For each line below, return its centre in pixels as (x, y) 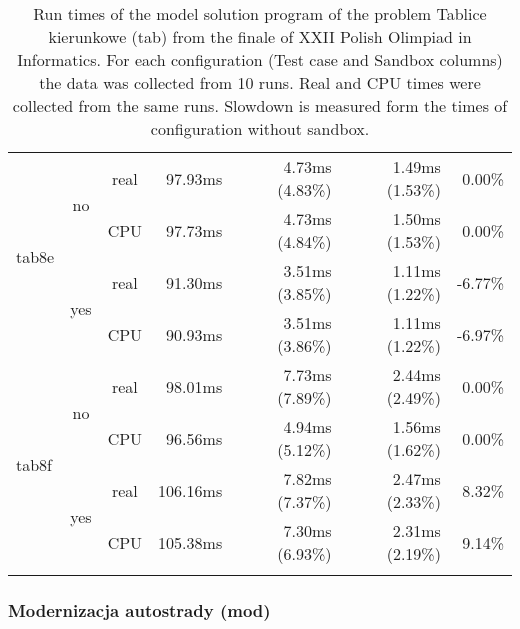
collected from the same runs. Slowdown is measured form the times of (260, 105)
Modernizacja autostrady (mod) (139, 609)
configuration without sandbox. (260, 128)
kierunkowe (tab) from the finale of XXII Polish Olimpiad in (260, 36)
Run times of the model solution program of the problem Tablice (260, 13)
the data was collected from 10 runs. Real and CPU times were (260, 82)
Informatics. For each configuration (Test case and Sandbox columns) (260, 59)
